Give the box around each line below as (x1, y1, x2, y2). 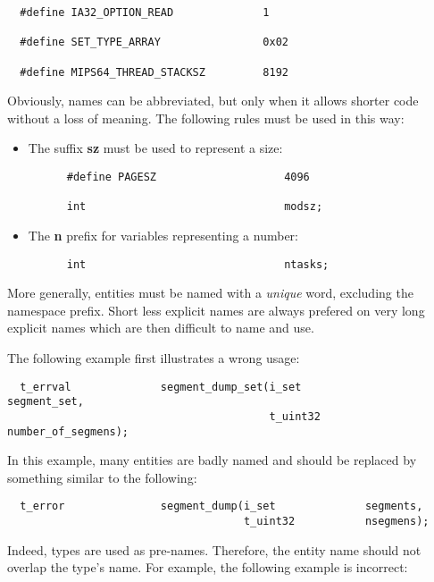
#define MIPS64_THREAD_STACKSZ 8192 (20, 65, 288, 79)
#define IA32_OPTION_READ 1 (20, 6, 270, 19)
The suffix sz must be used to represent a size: (28, 139, 283, 157)
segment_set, (7, 395, 84, 409)
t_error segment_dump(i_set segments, (20, 500, 423, 513)
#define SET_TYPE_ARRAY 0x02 (20, 36, 288, 49)
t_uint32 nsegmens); (243, 515, 430, 528)
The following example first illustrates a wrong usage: (7, 349, 300, 367)
